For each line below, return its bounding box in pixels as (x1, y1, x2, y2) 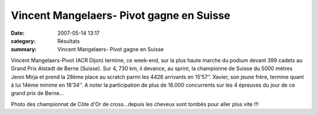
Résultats (57, 37, 80, 44)
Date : (11, 29, 25, 37)
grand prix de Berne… (11, 90, 64, 97)
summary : (11, 46, 37, 53)
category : (11, 37, 36, 44)
